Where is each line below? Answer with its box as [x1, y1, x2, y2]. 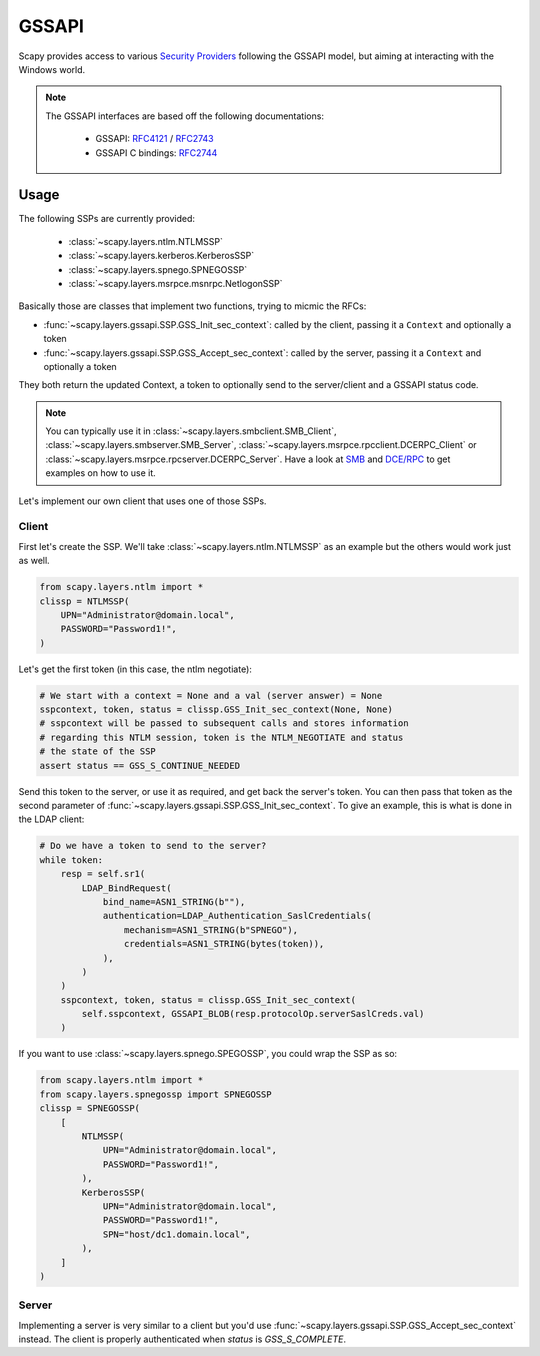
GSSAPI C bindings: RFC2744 [95, 146, 218, 159]
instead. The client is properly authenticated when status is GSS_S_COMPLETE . [18, 1333, 347, 1345]
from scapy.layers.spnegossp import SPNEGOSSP [39, 1088, 272, 1100]
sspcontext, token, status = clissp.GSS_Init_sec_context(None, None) [39, 704, 394, 715]
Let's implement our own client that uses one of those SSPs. [18, 495, 267, 507]
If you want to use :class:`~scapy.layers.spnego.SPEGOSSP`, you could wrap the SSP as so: [18, 1048, 398, 1060]
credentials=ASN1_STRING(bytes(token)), [123, 938, 325, 950]
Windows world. [18, 63, 86, 75]
